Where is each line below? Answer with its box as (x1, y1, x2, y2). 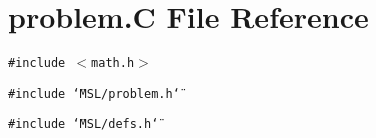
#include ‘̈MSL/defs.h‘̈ (8, 117, 159, 132)
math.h (91, 56, 135, 71)
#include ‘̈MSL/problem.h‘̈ (8, 86, 180, 101)
